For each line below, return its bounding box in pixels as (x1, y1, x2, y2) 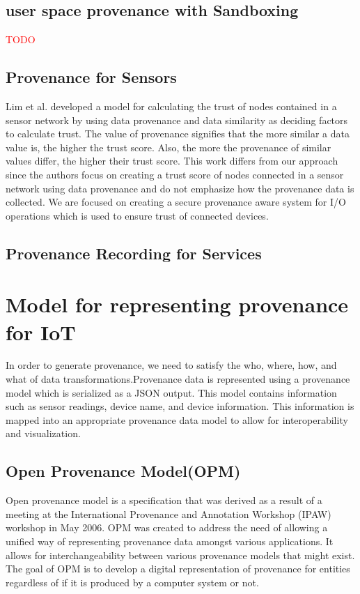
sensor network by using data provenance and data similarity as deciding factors (6, 112, 348, 127)
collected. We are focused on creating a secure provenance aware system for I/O (6, 195, 346, 209)
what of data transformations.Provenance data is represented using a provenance (6, 372, 350, 386)
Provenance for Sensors (6, 66, 177, 88)
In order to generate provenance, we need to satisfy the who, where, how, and (6, 358, 337, 372)
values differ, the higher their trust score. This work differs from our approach (6, 153, 338, 168)
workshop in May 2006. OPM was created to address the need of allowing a (6, 520, 328, 535)
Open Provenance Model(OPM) (6, 460, 241, 482)
